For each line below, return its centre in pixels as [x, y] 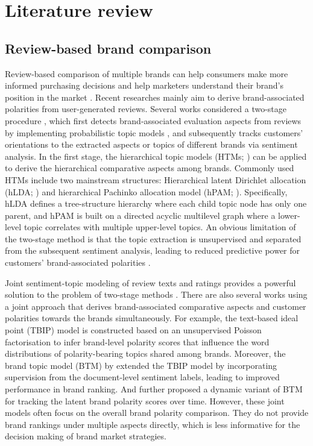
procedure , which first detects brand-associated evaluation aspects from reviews [153, 120]
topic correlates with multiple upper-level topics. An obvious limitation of [160, 227]
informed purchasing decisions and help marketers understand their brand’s [144, 85]
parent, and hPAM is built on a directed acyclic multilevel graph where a [140, 215]
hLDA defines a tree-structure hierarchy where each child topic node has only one [156, 203]
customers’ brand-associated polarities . [78, 262]
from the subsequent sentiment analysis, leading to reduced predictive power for [153, 250]
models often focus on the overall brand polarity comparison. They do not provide [157, 413]
